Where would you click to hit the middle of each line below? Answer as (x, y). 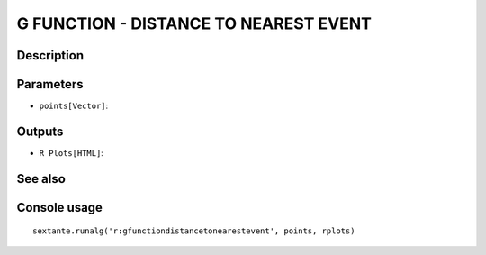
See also (41, 179)
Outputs (40, 131)
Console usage (60, 207)
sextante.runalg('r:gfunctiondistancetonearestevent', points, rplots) (194, 231)
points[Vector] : (74, 106)
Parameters (50, 84)
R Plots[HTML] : (71, 152)
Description (50, 55)
